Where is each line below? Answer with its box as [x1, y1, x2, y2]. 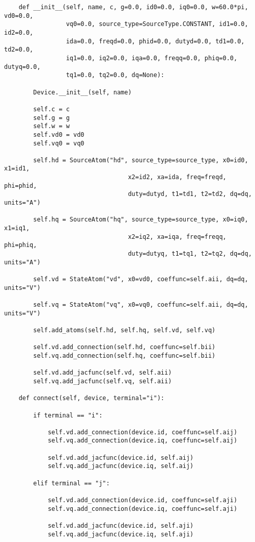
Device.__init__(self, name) [33, 88, 132, 96]
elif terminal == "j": [33, 479, 110, 487]
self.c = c [33, 105, 70, 113]
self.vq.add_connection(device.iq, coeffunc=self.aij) [47, 437, 238, 445]
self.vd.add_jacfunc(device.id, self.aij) [47, 454, 194, 461]
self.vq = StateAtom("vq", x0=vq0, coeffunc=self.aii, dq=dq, [33, 301, 248, 308]
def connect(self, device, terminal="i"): [18, 395, 164, 402]
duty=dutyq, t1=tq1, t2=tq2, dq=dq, [128, 250, 252, 258]
